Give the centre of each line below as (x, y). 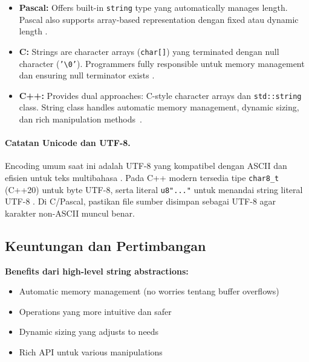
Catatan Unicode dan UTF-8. (68, 143)
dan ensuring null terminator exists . (87, 75)
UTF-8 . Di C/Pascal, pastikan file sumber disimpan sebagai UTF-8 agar (141, 201)
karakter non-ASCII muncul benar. (70, 213)
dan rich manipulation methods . (80, 119)
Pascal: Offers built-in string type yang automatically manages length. (153, 7)
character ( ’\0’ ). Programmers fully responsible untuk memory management (162, 63)
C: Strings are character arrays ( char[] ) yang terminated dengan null (149, 51)
